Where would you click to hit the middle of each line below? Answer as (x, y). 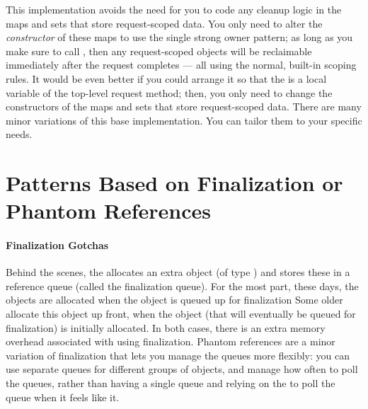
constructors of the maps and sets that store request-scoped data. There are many (184, 106)
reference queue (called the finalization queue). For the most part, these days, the (182, 286)
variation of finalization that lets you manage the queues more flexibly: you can (178, 355)
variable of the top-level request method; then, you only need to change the (169, 92)
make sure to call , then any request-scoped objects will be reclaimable (159, 51)
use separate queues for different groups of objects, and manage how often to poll (182, 369)
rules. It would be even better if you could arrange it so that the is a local (166, 78)
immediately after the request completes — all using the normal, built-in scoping (181, 65)
